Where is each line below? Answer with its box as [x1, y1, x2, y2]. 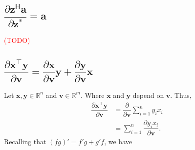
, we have [104, 136, 132, 146]
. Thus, [170, 90, 192, 100]
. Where [80, 90, 105, 100]
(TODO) [4, 35, 30, 45]
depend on [132, 90, 164, 100]
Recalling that [4, 136, 46, 146]
